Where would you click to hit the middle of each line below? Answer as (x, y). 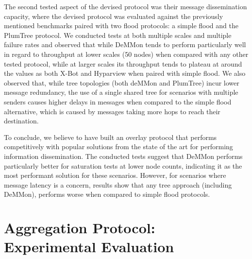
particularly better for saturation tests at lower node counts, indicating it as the (123, 165)
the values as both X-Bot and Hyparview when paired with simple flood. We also (125, 73)
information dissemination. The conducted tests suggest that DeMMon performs (123, 156)
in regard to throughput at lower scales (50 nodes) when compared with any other (126, 54)
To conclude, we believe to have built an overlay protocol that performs (110, 137)
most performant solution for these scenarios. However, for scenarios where (115, 175)
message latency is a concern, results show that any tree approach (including (118, 184)
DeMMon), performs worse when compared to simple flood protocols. (107, 194)
